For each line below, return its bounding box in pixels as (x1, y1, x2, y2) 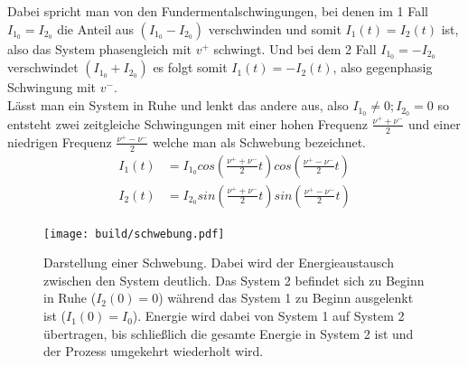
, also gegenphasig (332, 58, 433, 77)
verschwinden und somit (208, 19, 342, 38)
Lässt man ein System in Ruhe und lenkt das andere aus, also (7, 96, 349, 115)
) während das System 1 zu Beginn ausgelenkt (158, 288, 414, 307)
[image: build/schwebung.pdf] (43, 227, 225, 240)
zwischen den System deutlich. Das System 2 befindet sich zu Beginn (43, 270, 425, 289)
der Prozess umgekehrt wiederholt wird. (43, 342, 264, 361)
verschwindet (7, 58, 79, 77)
